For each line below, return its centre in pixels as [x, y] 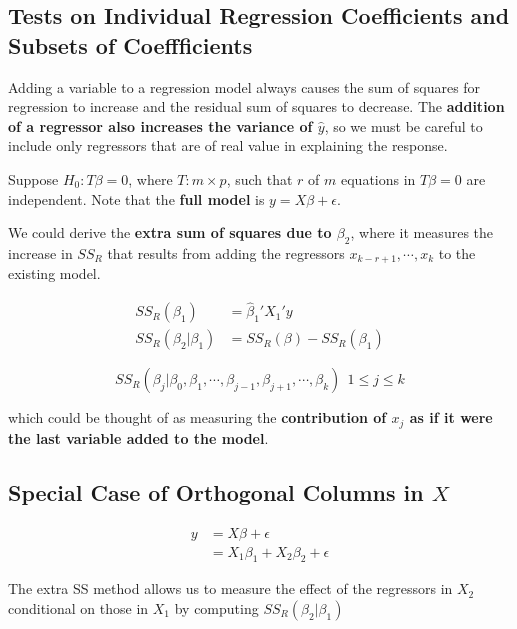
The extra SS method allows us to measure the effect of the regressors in [230, 588]
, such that [259, 178]
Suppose [33, 178]
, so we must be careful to [403, 125]
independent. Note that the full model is [136, 198]
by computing [216, 607]
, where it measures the [422, 232]
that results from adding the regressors [226, 252]
